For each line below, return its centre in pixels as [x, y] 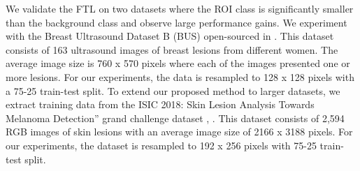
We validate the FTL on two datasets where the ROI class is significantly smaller [180, 8]
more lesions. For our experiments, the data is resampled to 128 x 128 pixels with [180, 76]
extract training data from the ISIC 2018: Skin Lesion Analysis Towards [160, 104]
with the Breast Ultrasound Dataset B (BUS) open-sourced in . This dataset [170, 36]
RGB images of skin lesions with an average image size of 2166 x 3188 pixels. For [179, 132]
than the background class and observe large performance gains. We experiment [177, 22]
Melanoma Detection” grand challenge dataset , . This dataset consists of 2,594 [175, 118]
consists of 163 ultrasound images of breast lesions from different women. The [172, 49]
